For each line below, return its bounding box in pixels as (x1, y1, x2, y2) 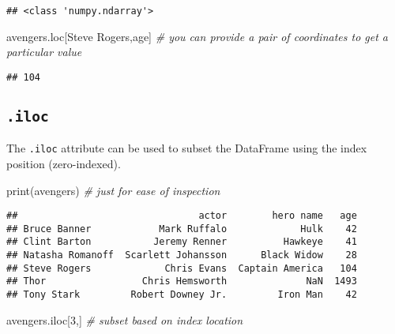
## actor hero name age (6, 210, 357, 222)
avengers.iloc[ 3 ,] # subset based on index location (6, 311, 243, 328)
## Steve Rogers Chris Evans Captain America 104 (6, 262, 357, 274)
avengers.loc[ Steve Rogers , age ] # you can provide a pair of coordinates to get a (6, 28, 388, 44)
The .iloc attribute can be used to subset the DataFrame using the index (6, 140, 367, 156)
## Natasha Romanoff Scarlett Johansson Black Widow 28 (6, 250, 357, 261)
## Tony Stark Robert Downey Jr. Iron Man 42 (6, 289, 357, 301)
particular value (6, 43, 82, 60)
